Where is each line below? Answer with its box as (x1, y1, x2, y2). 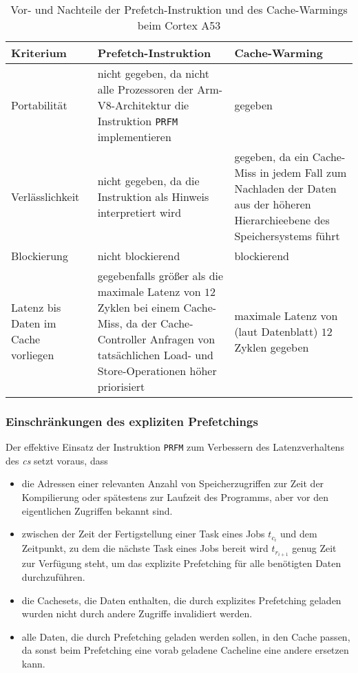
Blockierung (11, 248, 68, 264)
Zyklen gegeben (234, 339, 309, 355)
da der (126, 315, 157, 331)
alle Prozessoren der (97, 81, 193, 97)
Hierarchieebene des (234, 212, 330, 228)
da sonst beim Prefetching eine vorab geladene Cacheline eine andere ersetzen (21, 643, 349, 657)
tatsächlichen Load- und (97, 347, 213, 363)
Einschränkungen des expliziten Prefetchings (6, 412, 258, 429)
